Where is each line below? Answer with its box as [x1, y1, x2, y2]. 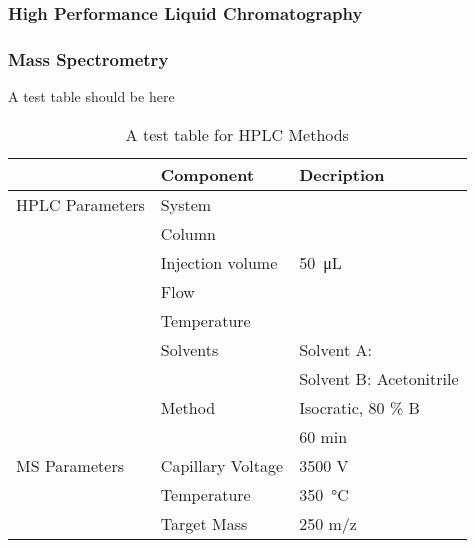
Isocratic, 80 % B [299, 395, 420, 419]
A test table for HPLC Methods [125, 122, 349, 146]
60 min [299, 424, 348, 448]
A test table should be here [8, 86, 175, 107]
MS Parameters [16, 453, 124, 477]
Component [160, 162, 255, 186]
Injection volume [160, 250, 278, 274]
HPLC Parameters [16, 192, 145, 216]
